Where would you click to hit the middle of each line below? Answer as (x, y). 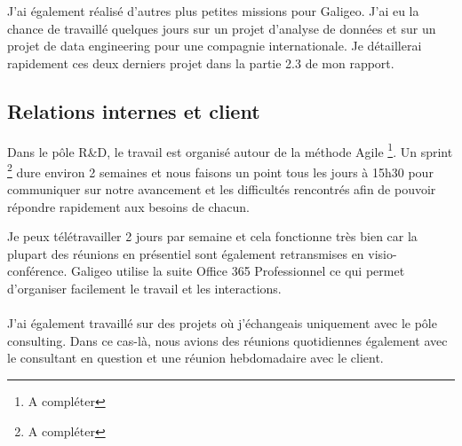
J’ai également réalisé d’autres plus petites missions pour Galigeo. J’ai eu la (213, 11)
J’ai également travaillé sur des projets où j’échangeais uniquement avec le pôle (222, 323)
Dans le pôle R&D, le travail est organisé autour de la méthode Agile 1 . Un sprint (230, 150)
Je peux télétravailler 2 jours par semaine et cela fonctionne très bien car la (212, 236)
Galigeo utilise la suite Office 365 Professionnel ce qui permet (238, 271)
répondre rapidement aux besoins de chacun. (128, 206)
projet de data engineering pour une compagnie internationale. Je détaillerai (215, 46)
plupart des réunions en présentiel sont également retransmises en (186, 253)
